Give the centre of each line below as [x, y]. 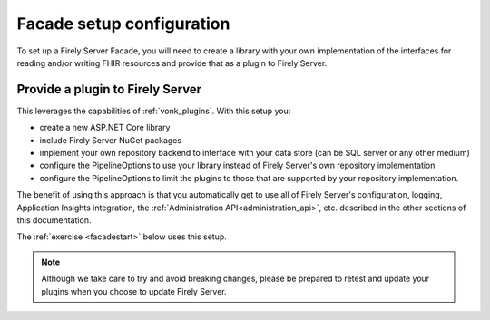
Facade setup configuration [123, 24]
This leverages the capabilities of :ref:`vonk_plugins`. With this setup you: [154, 111]
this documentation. [54, 220]
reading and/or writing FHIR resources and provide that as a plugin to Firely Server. [172, 63]
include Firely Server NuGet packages [110, 140]
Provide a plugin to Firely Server [109, 89]
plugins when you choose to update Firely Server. [134, 291]
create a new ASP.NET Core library [105, 128]
